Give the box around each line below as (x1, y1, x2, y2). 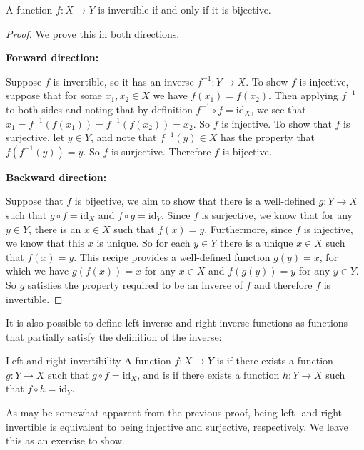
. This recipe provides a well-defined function (74, 249, 271, 264)
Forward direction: (6, 50, 99, 65)
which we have (6, 263, 69, 278)
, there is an (29, 221, 81, 236)
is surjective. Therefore (111, 143, 211, 158)
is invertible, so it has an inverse (53, 73, 194, 88)
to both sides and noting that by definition (6, 101, 193, 116)
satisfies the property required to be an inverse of (27, 277, 243, 292)
